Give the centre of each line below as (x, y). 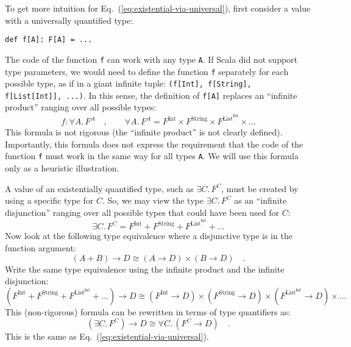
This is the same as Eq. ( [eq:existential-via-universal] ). (107, 336)
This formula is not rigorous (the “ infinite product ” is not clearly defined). (144, 132)
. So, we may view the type (153, 200)
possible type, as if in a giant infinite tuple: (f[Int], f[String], (128, 83)
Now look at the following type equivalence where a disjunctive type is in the (149, 236)
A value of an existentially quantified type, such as (99, 188)
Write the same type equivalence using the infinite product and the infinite (145, 269)
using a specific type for (49, 200)
